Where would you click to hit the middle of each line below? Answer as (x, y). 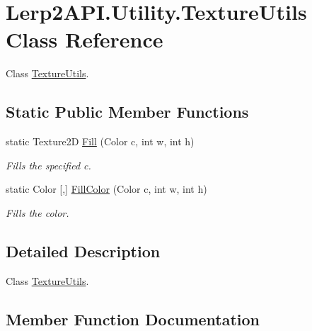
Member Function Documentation (133, 319)
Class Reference (85, 39)
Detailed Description (83, 251)
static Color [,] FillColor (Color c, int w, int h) (106, 189)
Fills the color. (37, 212)
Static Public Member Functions (127, 112)
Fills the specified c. (48, 165)
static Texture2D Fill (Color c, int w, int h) (100, 141)
